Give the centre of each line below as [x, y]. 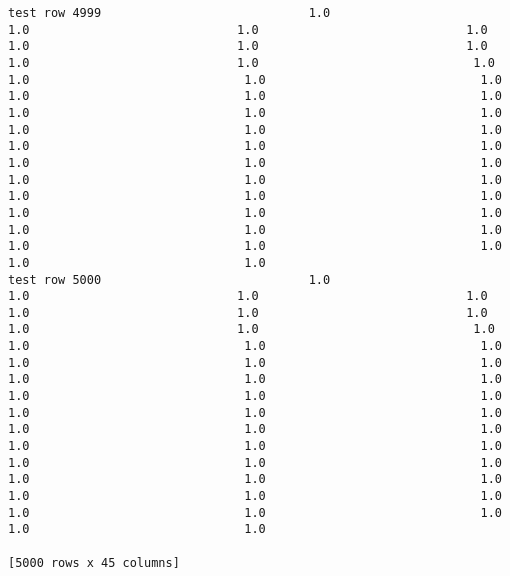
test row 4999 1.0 [169, 13]
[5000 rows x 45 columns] [94, 562]
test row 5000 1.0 [169, 279]
